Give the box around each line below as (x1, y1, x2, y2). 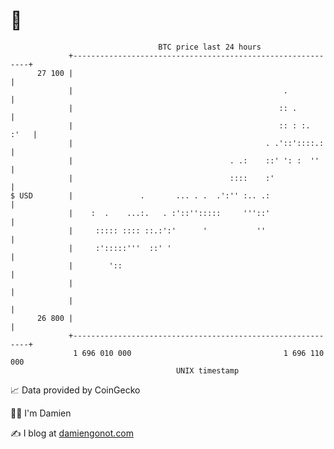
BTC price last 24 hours (158, 42, 262, 52)
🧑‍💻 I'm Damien (10, 407, 72, 419)
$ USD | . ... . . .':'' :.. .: (10, 190, 271, 201)
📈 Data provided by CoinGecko (10, 384, 141, 396)
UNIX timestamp (175, 365, 240, 376)
